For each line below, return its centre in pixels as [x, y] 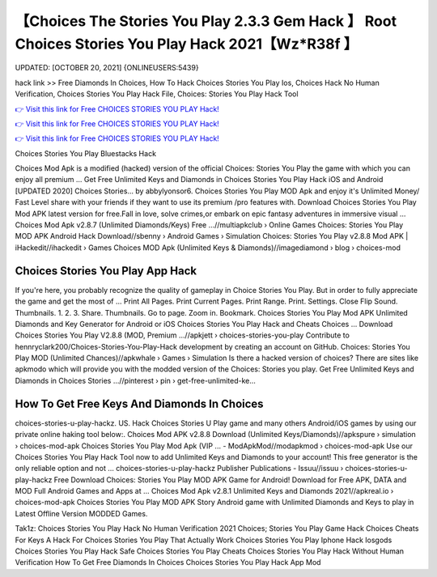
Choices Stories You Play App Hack [106, 271]
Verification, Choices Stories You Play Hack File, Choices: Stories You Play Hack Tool [157, 94]
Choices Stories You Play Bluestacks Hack [86, 153]
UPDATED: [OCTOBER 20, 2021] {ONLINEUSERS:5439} [107, 68]
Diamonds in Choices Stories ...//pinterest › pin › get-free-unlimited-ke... [136, 380]
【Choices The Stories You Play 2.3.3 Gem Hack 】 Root [206, 21]
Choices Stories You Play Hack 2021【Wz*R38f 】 [187, 44]
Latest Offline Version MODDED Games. [81, 513]
